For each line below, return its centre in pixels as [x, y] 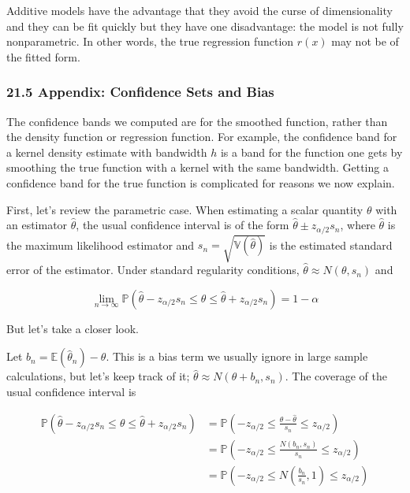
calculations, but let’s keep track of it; [98, 376]
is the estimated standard [331, 245]
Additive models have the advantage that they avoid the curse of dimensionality [199, 10]
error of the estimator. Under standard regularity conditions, [153, 270]
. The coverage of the [336, 376]
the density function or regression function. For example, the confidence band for [202, 137]
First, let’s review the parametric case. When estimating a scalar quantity [185, 209]
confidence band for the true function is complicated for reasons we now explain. [201, 182]
